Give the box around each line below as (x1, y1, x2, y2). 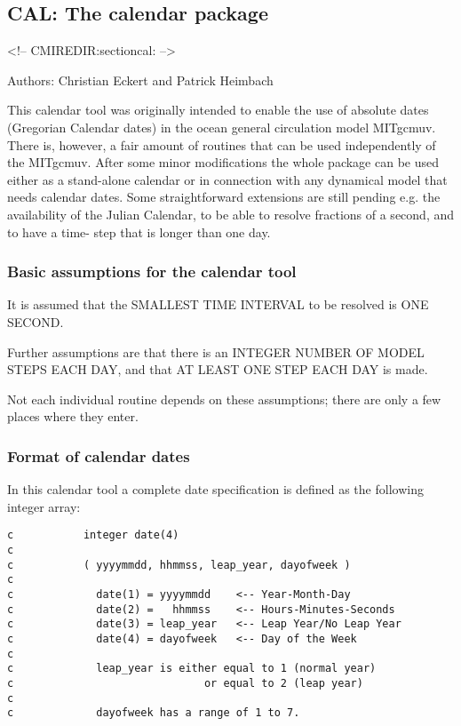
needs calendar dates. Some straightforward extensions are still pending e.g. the (7, 187, 441, 206)
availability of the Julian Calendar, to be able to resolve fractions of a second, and (7, 204, 455, 223)
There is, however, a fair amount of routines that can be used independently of (7, 135, 436, 154)
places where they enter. (7, 407, 139, 426)
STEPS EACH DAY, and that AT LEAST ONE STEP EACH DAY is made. (7, 360, 428, 379)
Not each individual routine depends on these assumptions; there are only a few (7, 389, 441, 408)
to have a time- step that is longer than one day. (7, 222, 271, 241)
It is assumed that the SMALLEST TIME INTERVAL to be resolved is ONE (7, 295, 429, 314)
